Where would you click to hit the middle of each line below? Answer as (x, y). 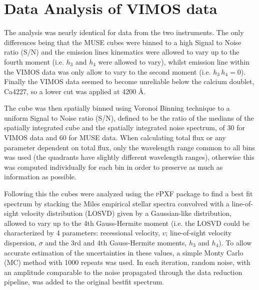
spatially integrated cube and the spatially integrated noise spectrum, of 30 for (124, 127)
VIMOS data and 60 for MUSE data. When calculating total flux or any (115, 137)
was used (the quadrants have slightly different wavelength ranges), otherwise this (129, 157)
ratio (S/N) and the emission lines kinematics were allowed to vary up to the (122, 52)
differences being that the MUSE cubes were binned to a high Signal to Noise (123, 42)
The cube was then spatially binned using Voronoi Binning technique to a (117, 108)
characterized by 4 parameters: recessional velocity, (82, 233)
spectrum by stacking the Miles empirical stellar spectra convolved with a (117, 203)
